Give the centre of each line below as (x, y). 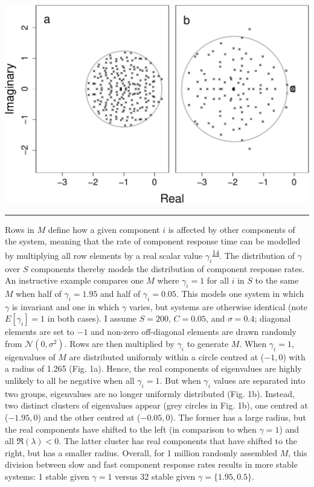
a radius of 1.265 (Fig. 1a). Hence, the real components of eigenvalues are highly (153, 368)
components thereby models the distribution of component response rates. (168, 268)
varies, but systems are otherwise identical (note (218, 306)
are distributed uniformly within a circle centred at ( (167, 356)
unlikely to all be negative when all (70, 380)
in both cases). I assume (92, 318)
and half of (120, 293)
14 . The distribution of (254, 254)
